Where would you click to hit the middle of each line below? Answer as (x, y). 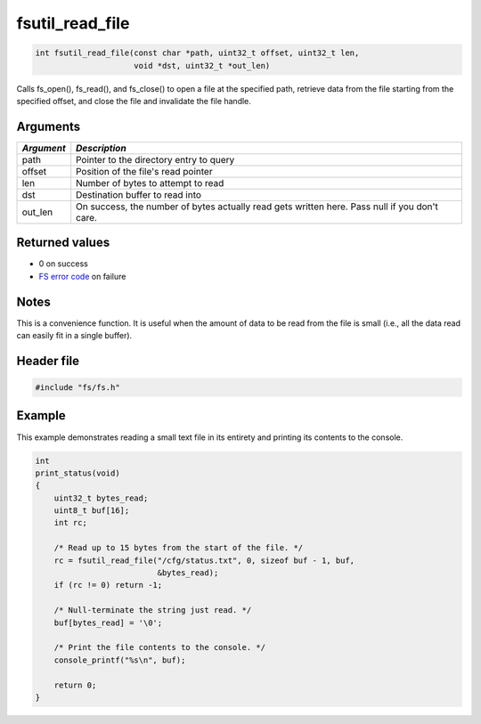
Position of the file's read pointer (144, 171)
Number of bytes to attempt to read (150, 183)
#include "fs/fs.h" (77, 388)
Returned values (63, 243)
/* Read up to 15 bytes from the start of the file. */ (179, 548)
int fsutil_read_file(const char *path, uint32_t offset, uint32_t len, (197, 53)
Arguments (49, 126)
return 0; (75, 685)
